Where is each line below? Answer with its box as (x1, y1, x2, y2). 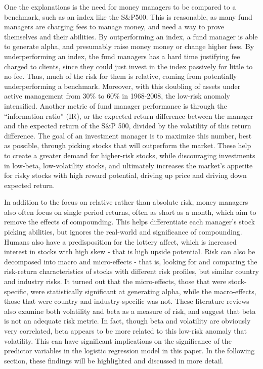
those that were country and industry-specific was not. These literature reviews (4, 296, 249, 306)
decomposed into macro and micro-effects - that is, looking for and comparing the (4, 256, 257, 266)
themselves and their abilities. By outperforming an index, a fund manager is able (4, 31, 258, 41)
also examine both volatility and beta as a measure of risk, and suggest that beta (4, 305, 256, 316)
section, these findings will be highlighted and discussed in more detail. (4, 355, 224, 365)
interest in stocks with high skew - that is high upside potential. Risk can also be (4, 246, 255, 257)
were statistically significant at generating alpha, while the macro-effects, (30, 286, 256, 296)
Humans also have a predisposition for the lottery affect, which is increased (4, 236, 237, 247)
